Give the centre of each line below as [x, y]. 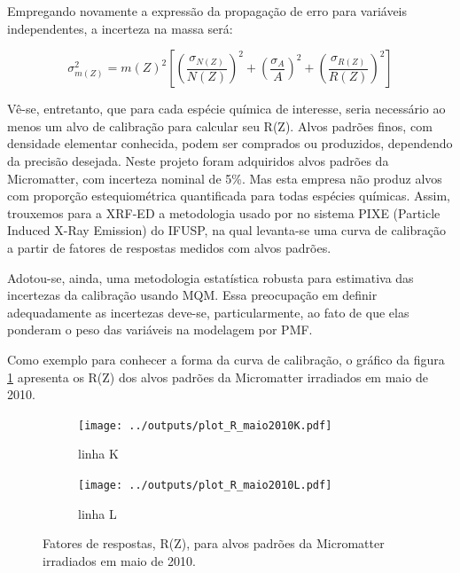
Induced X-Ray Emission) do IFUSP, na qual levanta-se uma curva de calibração [226, 230]
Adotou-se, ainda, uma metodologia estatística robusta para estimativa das [211, 277]
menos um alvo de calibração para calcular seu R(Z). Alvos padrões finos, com [220, 126]
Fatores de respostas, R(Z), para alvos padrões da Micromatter [214, 543]
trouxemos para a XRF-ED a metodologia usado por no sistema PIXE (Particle [224, 212]
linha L [97, 513]
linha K [98, 454]
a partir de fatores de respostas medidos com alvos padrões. [169, 247]
